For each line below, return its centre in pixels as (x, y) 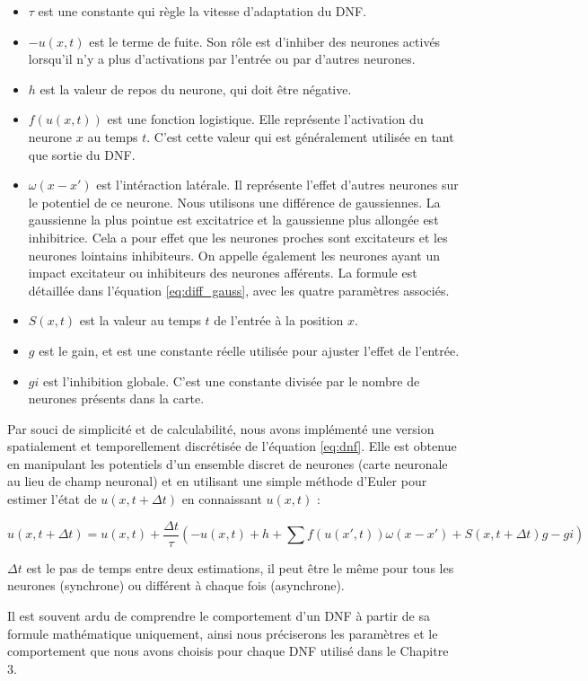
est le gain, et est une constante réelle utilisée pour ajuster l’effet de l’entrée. (249, 350)
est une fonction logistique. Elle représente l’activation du (265, 119)
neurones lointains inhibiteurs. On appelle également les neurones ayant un (234, 255)
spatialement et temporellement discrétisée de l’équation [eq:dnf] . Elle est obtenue (232, 446)
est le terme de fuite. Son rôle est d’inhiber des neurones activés (265, 41)
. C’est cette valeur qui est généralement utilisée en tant (300, 136)
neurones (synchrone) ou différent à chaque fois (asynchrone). (176, 585)
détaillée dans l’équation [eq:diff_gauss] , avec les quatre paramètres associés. (239, 290)
